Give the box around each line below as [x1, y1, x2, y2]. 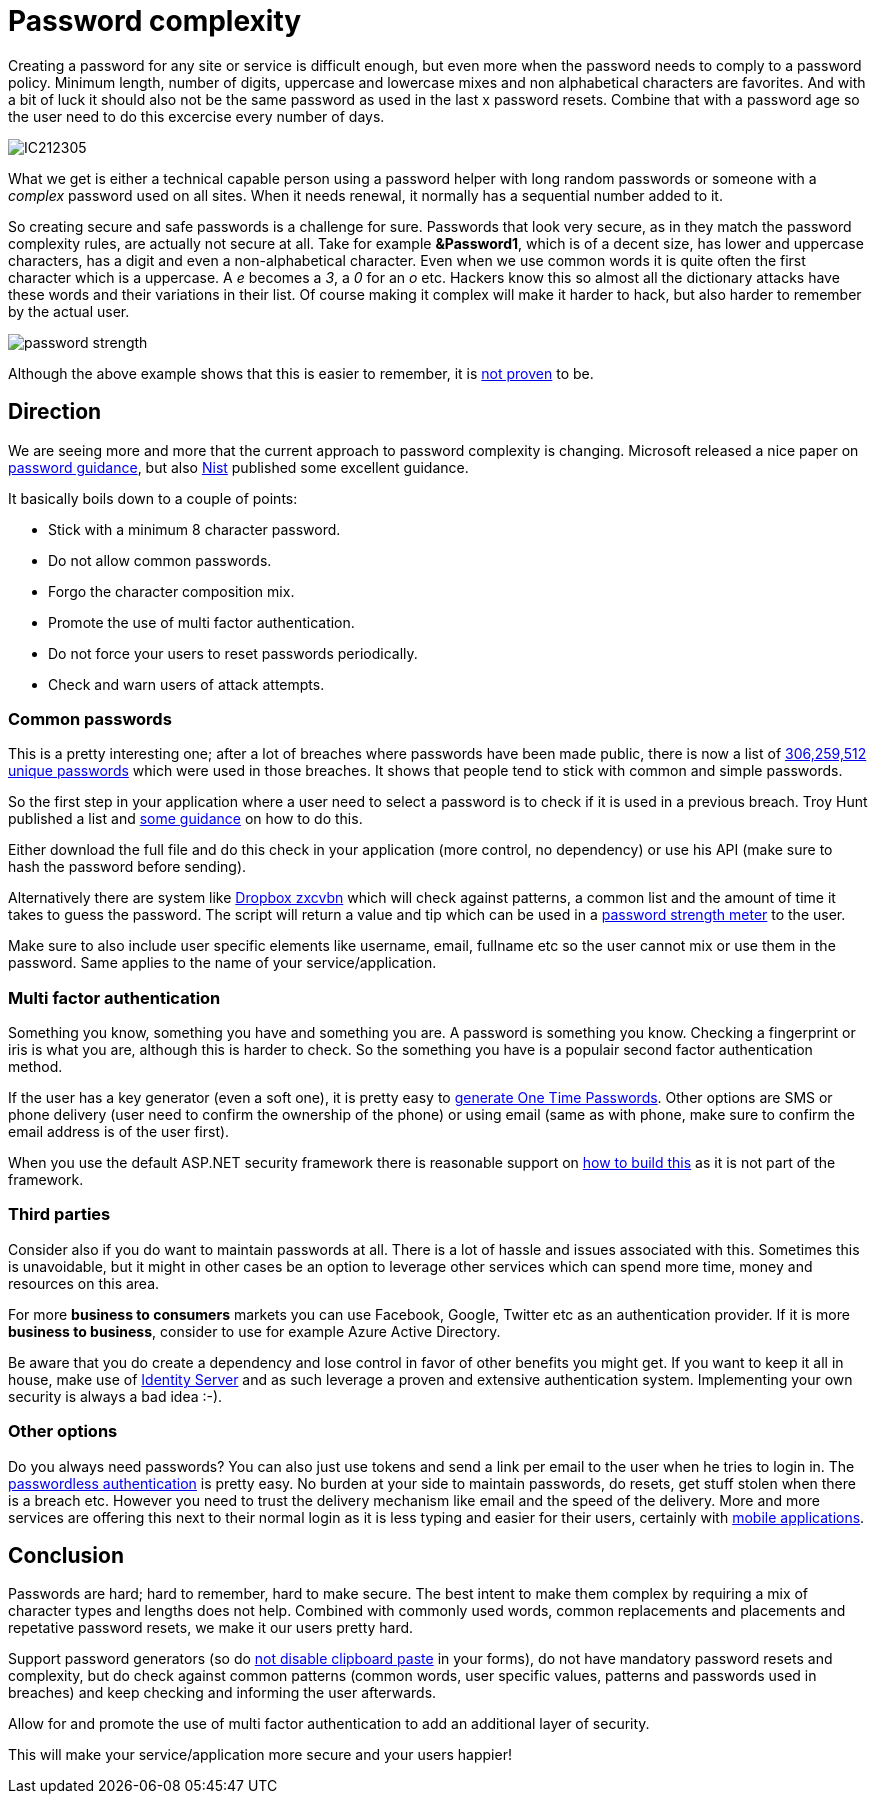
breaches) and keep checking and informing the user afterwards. [8, 1684, 437, 1702]
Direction [8, 399, 102, 425]
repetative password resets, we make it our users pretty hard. [8, 1619, 414, 1637]
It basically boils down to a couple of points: [8, 489, 298, 507]
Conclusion [8, 1543, 125, 1569]
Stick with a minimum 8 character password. [48, 520, 341, 538]
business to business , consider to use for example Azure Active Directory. [8, 1322, 501, 1340]
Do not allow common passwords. [48, 551, 272, 569]
